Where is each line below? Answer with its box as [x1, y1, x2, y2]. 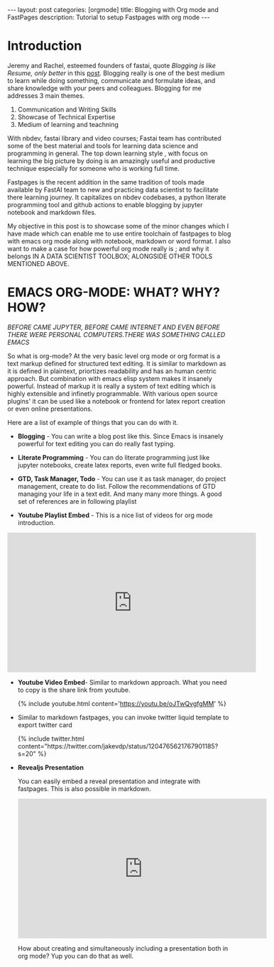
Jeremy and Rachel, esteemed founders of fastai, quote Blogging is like [7, 61, 217, 70]
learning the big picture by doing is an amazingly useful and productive [7, 156, 216, 165]
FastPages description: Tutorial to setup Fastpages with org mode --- [7, 13, 211, 21]
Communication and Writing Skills [17, 105, 117, 114]
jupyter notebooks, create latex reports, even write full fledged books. [17, 460, 222, 469]
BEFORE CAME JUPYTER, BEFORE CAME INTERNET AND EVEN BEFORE [7, 323, 220, 331]
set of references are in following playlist [17, 497, 137, 505]
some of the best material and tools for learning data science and [7, 141, 199, 150]
